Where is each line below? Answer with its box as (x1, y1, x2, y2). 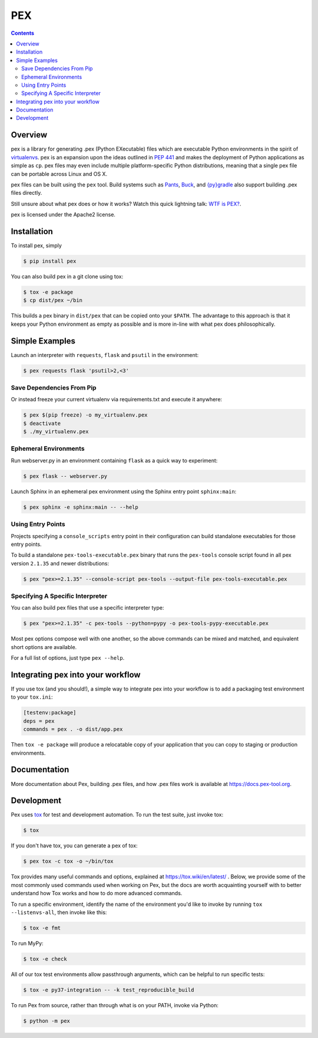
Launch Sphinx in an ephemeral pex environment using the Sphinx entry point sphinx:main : (11, 487, 237, 495)
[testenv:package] (23, 709, 77, 716)
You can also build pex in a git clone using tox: (11, 273, 124, 280)
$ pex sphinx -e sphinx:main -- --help (23, 503, 138, 510)
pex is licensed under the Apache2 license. (11, 211, 116, 218)
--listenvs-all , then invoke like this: (11, 909, 107, 916)
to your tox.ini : (11, 693, 53, 700)
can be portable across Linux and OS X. (11, 170, 108, 177)
